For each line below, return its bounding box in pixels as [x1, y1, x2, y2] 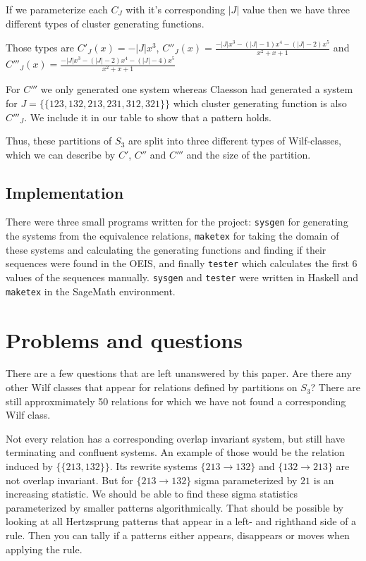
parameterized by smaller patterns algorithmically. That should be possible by [6, 500, 343, 514]
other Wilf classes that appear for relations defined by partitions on [6, 380, 298, 395]
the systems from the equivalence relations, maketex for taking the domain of [6, 228, 339, 243]
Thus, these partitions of [6, 133, 112, 148]
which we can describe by [6, 147, 116, 161]
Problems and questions [6, 325, 243, 354]
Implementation [6, 181, 124, 203]
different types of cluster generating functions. [6, 16, 205, 30]
